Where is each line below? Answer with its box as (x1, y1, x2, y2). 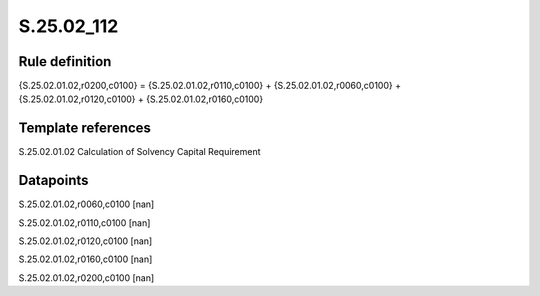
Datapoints (18, 172, 89, 189)
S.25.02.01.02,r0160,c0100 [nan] (18, 253, 153, 265)
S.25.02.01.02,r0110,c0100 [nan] (18, 216, 151, 229)
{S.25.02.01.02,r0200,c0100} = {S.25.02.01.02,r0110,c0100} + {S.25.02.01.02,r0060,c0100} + (18, 80, 402, 92)
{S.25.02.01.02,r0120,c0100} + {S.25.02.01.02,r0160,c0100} (18, 93, 264, 105)
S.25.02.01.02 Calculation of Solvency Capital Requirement (18, 146, 261, 158)
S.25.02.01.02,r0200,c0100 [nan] (18, 271, 155, 284)
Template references (18, 120, 152, 137)
